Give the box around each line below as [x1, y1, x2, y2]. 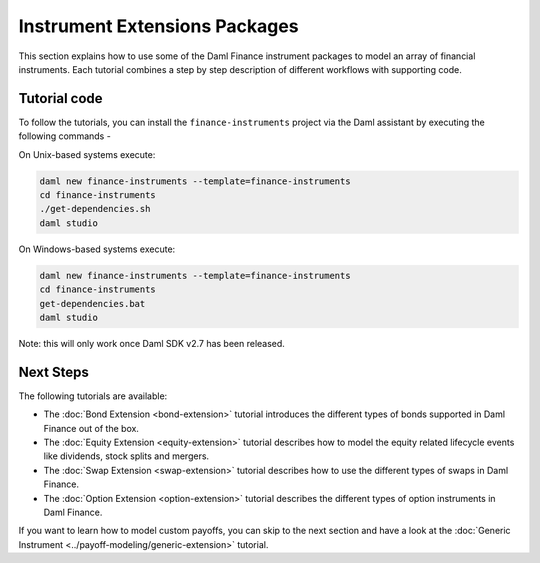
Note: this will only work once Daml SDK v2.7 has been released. [18, 337, 285, 349]
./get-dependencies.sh [39, 203, 151, 215]
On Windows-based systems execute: [18, 243, 176, 255]
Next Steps [18, 363, 89, 380]
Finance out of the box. [43, 422, 140, 434]
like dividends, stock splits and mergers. [43, 450, 210, 462]
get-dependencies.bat [39, 298, 146, 309]
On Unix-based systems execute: [18, 148, 156, 160]
